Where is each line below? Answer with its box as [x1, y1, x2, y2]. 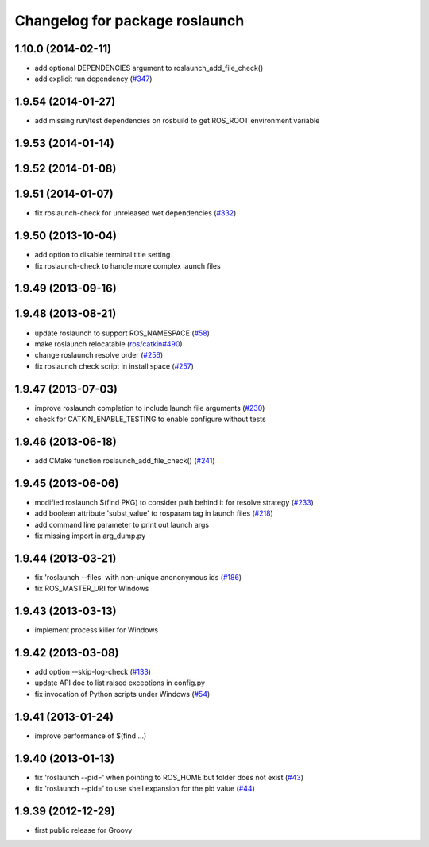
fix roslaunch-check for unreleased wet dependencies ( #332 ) [34, 208, 237, 218]
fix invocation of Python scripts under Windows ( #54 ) [34, 689, 211, 698]
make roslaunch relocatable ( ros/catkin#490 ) [34, 338, 183, 349]
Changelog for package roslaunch [14, 12, 245, 29]
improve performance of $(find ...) [34, 731, 147, 741]
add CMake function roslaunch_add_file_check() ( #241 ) [34, 455, 215, 465]
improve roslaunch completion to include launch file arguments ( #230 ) [34, 403, 265, 412]
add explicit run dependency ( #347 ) [34, 74, 153, 83]
